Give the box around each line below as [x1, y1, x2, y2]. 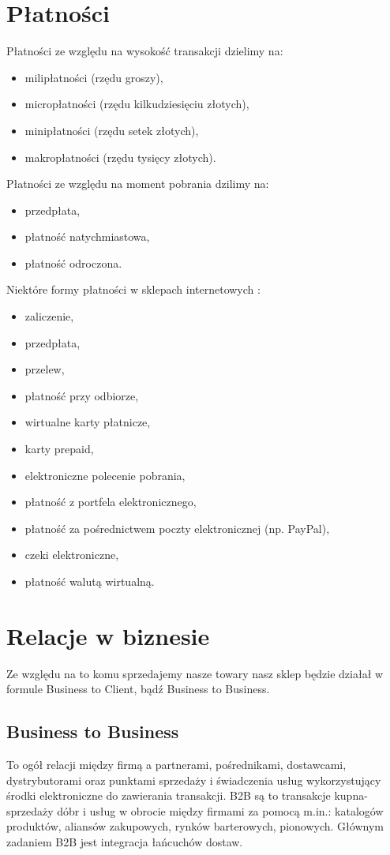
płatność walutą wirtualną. [24, 573, 155, 589]
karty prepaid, [24, 441, 94, 457]
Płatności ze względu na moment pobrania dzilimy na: [6, 175, 269, 192]
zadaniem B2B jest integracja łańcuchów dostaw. [6, 834, 243, 850]
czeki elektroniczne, [24, 546, 119, 563]
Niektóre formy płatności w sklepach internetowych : [6, 281, 261, 298]
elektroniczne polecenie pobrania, [24, 467, 186, 483]
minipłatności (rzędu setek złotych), [24, 122, 199, 138]
